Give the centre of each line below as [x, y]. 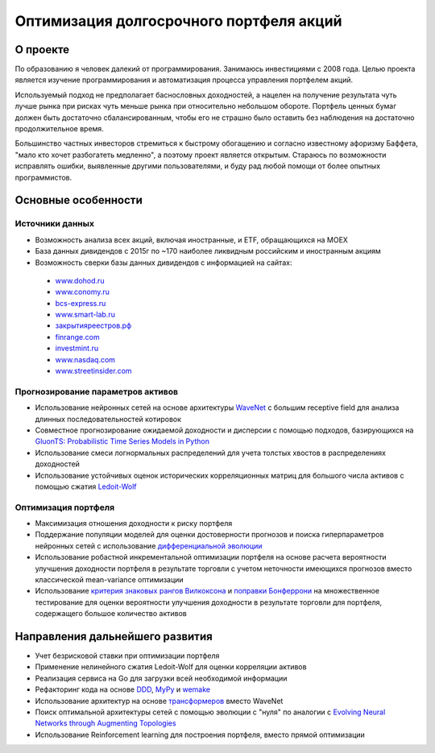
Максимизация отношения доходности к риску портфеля [134, 523]
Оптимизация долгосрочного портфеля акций [178, 21]
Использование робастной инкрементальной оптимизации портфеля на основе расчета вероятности [211, 557]
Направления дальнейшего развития [114, 636]
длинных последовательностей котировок [108, 419]
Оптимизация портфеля [65, 507]
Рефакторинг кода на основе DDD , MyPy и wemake [123, 689]
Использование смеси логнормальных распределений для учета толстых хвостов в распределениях [211, 453]
